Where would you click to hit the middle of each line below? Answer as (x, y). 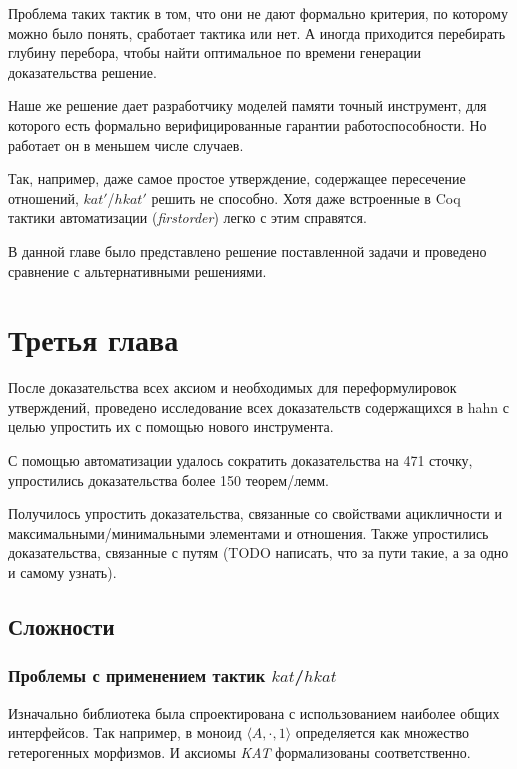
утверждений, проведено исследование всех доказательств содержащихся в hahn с (258, 406)
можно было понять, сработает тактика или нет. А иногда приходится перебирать (257, 32)
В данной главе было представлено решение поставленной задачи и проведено (247, 250)
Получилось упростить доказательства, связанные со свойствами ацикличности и (255, 513)
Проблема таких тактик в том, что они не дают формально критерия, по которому (258, 13)
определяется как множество (382, 732)
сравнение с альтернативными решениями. (137, 270)
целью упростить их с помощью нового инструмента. (171, 426)
